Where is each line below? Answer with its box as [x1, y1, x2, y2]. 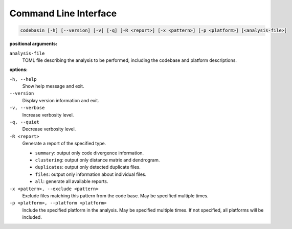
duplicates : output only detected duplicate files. [35, 164, 141, 170]
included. [22, 214, 42, 220]
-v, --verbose [9, 105, 45, 111]
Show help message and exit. [22, 83, 84, 89]
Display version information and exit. [22, 97, 99, 103]
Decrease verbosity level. [22, 126, 76, 132]
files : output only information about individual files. [35, 171, 147, 177]
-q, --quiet [9, 119, 39, 125]
